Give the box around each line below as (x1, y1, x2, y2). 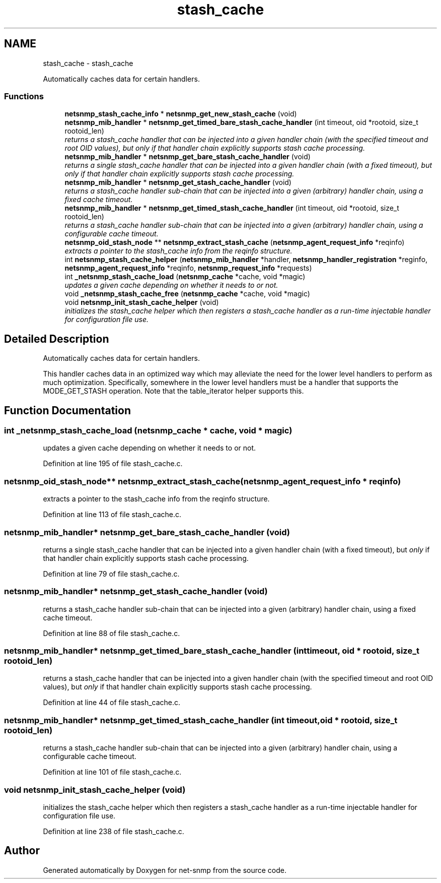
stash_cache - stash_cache (43, 58, 133, 68)
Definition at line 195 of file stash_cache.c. (43, 459, 183, 468)
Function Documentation (4, 404, 131, 417)
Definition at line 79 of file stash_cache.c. (43, 569, 180, 578)
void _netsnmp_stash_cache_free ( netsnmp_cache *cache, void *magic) (64, 289, 310, 298)
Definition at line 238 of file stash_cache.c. (43, 827, 184, 836)
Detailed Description (4, 332, 109, 345)
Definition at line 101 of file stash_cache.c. (43, 768, 182, 777)
